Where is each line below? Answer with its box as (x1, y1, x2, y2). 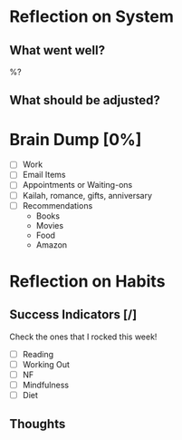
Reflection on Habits (9, 270, 166, 291)
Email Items (22, 170, 66, 181)
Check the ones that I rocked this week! (9, 331, 158, 342)
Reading (22, 348, 54, 359)
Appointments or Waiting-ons (22, 180, 133, 191)
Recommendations (22, 200, 93, 210)
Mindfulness (22, 379, 70, 390)
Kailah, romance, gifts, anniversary (22, 190, 152, 200)
